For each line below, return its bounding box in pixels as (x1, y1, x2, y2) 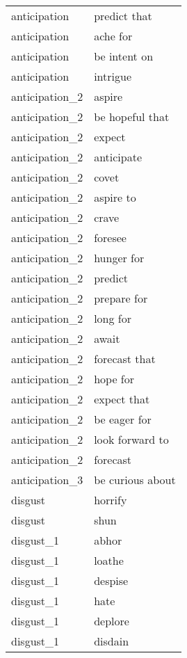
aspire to (94, 189, 136, 205)
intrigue (94, 68, 131, 84)
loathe (94, 552, 124, 568)
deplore (94, 613, 129, 629)
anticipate (94, 149, 143, 165)
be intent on (94, 48, 154, 64)
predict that (94, 8, 152, 24)
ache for (94, 28, 133, 44)
